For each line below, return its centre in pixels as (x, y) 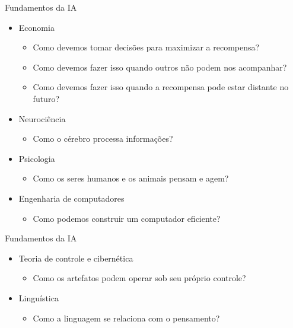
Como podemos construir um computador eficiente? (127, 218)
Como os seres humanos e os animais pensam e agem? (131, 178)
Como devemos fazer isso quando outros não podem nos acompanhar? (160, 67)
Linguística (39, 297)
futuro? (46, 98)
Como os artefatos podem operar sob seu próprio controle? (139, 278)
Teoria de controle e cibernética (76, 258)
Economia (36, 27)
